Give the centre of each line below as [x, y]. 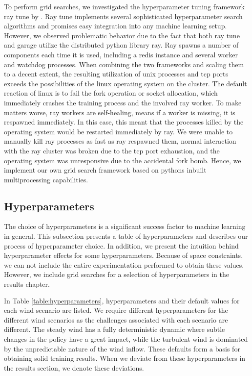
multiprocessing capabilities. [46, 179]
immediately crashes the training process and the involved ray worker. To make [123, 102]
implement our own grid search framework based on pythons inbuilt [105, 170]
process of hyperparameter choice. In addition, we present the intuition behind [121, 245]
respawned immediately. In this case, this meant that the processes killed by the [124, 122]
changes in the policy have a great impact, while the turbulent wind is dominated [126, 339]
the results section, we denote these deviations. [74, 367]
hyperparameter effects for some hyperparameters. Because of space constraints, [124, 255]
